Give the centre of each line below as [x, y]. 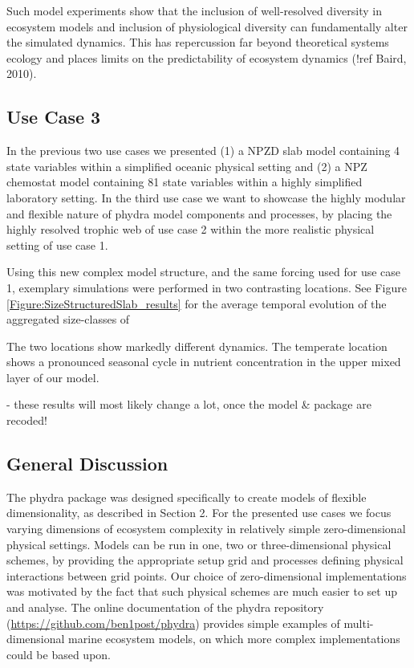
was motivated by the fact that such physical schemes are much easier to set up [202, 591]
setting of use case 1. [57, 244]
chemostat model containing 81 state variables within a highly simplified [185, 182]
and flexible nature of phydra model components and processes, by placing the [199, 213]
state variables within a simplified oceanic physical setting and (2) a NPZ [187, 166]
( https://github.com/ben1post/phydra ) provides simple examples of [173, 623]
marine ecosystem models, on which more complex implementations [234, 639]
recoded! [27, 420]
